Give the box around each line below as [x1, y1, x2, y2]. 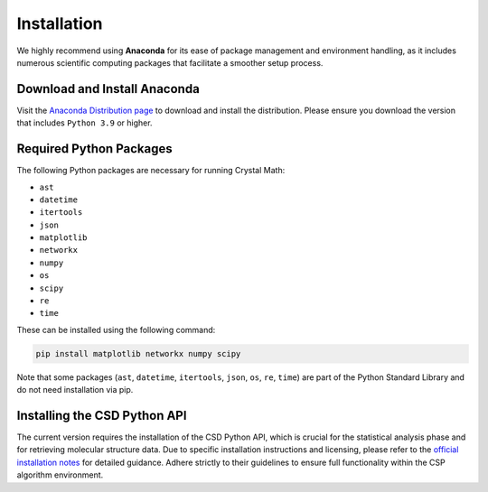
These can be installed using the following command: [16, 324, 216, 335]
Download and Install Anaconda [16, 81, 201, 97]
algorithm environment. [16, 469, 104, 480]
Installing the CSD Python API [16, 408, 187, 423]
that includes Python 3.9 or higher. [16, 117, 153, 128]
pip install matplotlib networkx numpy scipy [35, 348, 241, 358]
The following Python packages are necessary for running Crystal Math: [16, 165, 286, 176]
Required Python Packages [16, 141, 173, 157]
